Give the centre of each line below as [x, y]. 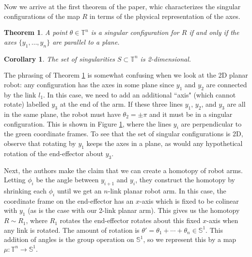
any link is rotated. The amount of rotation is [72, 230]
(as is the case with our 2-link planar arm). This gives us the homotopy [134, 210]
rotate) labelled [27, 104]
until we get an [79, 190]
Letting [15, 180]
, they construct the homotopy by [185, 180]
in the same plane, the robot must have [62, 114]
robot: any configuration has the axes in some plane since [89, 84]
